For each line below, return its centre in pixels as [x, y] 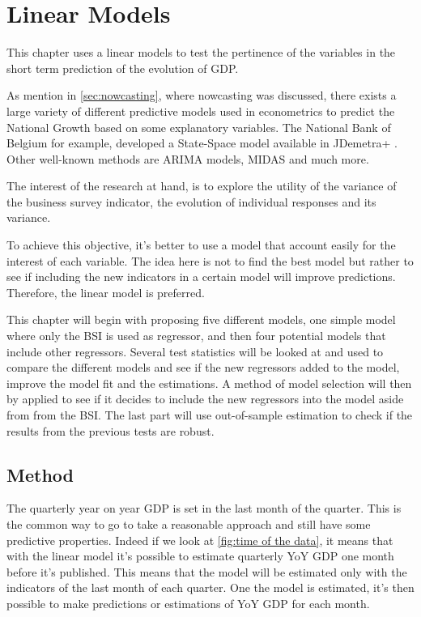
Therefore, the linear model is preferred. [106, 292]
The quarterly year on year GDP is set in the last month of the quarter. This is [204, 508]
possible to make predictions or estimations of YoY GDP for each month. [188, 603]
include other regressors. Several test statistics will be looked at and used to [195, 351]
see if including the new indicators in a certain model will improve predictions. [201, 277]
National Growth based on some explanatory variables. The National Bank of [199, 127]
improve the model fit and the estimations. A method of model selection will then [209, 383]
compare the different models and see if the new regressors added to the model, [203, 367]
